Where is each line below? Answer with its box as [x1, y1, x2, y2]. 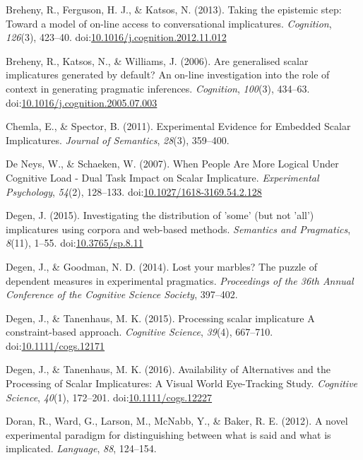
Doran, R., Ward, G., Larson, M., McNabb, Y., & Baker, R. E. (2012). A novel [6, 413, 348, 428]
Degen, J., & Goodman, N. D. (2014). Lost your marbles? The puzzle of [6, 259, 317, 273]
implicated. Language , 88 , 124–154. [6, 441, 157, 456]
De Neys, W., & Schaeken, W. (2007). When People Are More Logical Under [6, 156, 339, 171]
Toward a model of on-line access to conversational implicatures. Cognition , [6, 16, 332, 30]
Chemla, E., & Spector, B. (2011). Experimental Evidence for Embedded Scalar [6, 119, 351, 134]
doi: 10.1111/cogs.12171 [6, 338, 105, 353]
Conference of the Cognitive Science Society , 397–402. [6, 287, 238, 302]
